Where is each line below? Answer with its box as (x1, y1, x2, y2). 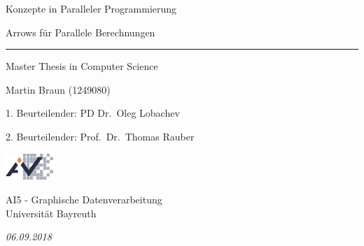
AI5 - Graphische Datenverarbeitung (6, 191, 162, 206)
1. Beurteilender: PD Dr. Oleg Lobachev (6, 106, 180, 120)
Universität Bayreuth (6, 205, 97, 220)
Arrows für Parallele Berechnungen (6, 24, 155, 39)
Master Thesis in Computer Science (6, 59, 158, 73)
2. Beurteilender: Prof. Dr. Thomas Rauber (6, 129, 195, 143)
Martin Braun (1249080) (6, 82, 111, 96)
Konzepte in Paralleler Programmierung (6, 1, 177, 15)
